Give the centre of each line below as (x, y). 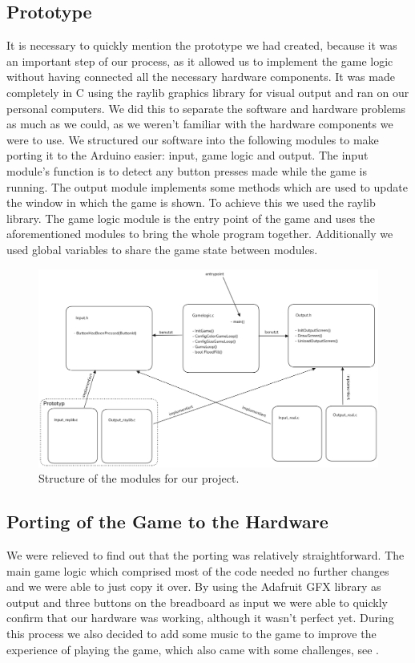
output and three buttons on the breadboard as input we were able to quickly (197, 602)
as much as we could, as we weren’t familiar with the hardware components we (200, 124)
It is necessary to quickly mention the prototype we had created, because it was (202, 45)
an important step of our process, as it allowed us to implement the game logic (200, 61)
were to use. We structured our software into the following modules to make (193, 139)
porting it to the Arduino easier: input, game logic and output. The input (187, 155)
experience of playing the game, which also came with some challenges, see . (193, 649)
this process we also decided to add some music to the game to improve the (191, 634)
